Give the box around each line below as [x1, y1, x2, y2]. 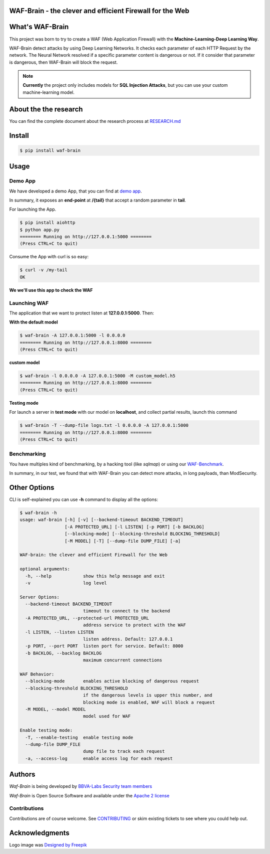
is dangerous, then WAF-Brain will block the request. [9, 59, 118, 65]
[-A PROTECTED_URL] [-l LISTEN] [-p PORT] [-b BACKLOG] [64, 524, 204, 530]
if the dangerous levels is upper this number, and [82, 693, 212, 698]
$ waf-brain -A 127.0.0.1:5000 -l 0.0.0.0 [19, 332, 125, 338]
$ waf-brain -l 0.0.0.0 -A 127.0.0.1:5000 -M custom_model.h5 [19, 373, 175, 379]
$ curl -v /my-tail [19, 267, 67, 273]
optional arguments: [19, 566, 70, 572]
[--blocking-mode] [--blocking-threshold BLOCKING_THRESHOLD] [64, 531, 220, 537]
